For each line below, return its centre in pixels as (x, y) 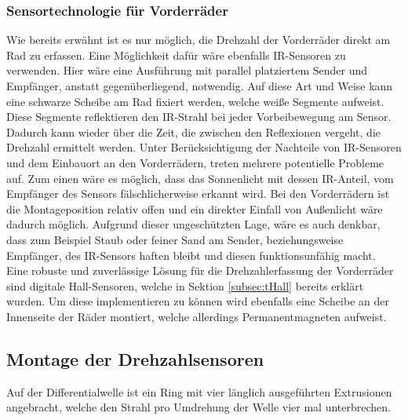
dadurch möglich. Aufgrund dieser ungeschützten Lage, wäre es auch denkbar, (193, 224)
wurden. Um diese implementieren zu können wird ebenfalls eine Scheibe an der (198, 301)
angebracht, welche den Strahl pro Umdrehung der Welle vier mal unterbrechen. (199, 407)
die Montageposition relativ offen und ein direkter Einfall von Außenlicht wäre (195, 208)
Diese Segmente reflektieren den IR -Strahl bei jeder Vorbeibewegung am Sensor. (199, 117)
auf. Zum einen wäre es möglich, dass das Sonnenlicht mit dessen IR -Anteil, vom (200, 178)
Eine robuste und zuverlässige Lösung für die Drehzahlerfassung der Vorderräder (200, 270)
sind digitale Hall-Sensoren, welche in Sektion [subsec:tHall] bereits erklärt (185, 285)
